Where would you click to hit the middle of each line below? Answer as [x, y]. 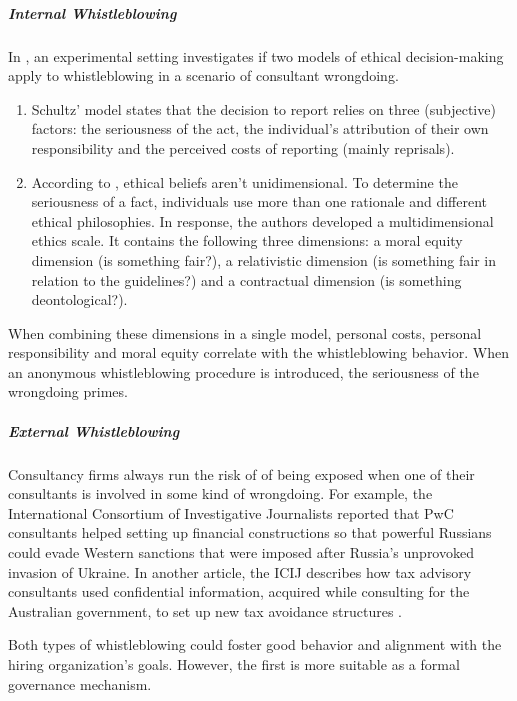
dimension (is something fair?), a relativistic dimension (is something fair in [264, 259]
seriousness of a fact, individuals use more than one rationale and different [259, 201]
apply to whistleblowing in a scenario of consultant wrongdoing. [203, 75]
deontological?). [79, 299]
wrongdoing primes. [68, 391]
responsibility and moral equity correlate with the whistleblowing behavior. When [258, 352]
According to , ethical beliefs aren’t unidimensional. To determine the [244, 181]
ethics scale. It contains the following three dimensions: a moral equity [247, 240]
